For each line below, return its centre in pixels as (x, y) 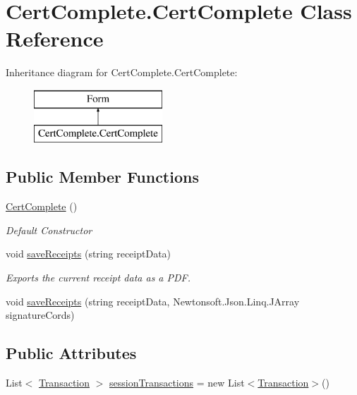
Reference (55, 38)
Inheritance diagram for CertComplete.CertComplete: (122, 72)
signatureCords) (40, 315)
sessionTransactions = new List (177, 383)
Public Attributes (71, 353)
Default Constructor (49, 230)
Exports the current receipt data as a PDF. (98, 278)
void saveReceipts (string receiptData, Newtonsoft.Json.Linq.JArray (153, 301)
